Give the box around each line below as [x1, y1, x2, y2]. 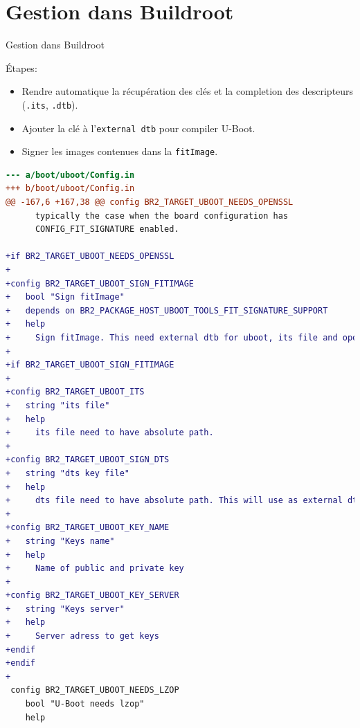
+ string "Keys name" [6, 536, 115, 546]
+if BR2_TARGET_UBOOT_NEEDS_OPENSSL [6, 251, 174, 262]
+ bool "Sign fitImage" [6, 292, 125, 302]
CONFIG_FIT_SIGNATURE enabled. [35, 224, 179, 235]
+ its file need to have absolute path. [6, 428, 214, 438]
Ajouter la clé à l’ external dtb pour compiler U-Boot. [21, 120, 255, 135]
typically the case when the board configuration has [35, 210, 289, 221]
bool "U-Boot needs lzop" [25, 699, 145, 709]
